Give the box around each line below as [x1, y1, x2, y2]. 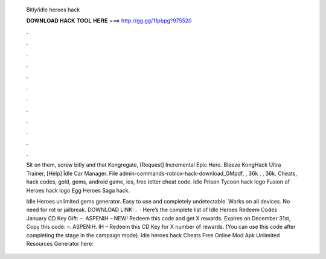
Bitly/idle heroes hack [26, 6, 80, 13]
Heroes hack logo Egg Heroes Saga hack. [26, 187, 130, 194]
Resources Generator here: [26, 240, 94, 247]
